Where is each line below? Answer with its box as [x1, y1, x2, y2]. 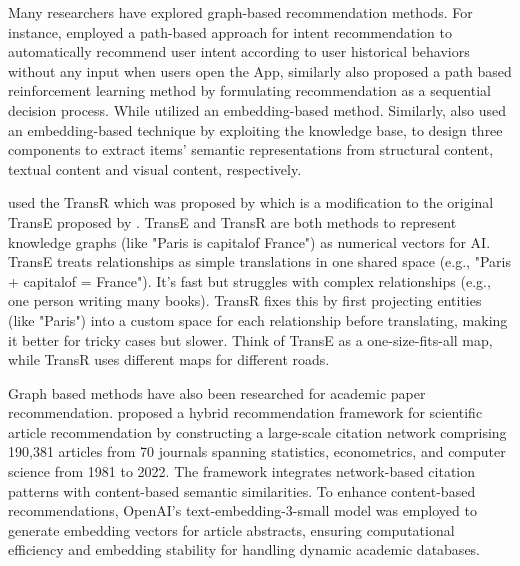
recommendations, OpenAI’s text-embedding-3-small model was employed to [8, 500, 477, 521]
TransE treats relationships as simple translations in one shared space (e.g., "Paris [8, 251, 511, 272]
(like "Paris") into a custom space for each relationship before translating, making [8, 309, 508, 330]
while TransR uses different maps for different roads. [8, 349, 330, 370]
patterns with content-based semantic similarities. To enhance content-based [8, 480, 476, 501]
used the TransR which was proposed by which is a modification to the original [8, 192, 494, 213]
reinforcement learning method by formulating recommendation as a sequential [8, 80, 491, 101]
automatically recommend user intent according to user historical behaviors [8, 41, 470, 62]
